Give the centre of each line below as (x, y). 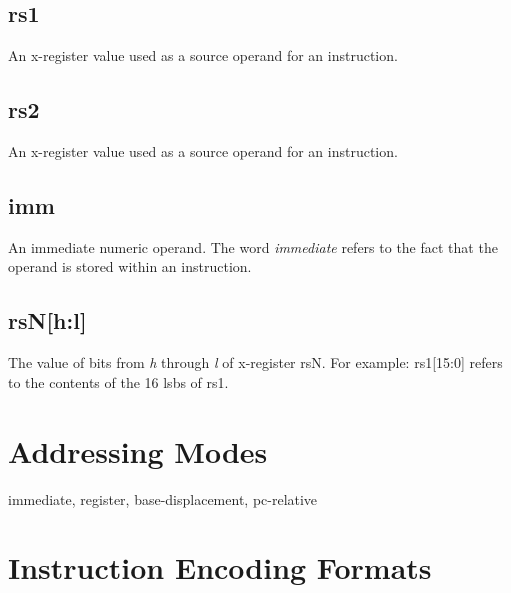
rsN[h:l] (47, 320)
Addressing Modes (138, 450)
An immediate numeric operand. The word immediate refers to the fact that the (253, 246)
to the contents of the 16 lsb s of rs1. (118, 381)
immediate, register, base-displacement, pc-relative (163, 498)
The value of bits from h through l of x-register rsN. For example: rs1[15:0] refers (255, 362)
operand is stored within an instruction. (130, 266)
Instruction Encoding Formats (220, 567)
